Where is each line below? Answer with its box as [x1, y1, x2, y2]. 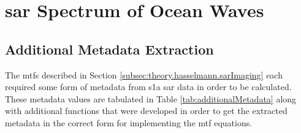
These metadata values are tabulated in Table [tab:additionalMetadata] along [5, 92, 297, 105]
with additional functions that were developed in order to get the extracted [5, 104, 288, 117]
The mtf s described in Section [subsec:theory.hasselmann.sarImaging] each [5, 68, 283, 81]
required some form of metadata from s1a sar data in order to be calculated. [5, 80, 292, 93]
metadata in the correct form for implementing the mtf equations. [5, 116, 253, 129]
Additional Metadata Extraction [5, 39, 214, 58]
